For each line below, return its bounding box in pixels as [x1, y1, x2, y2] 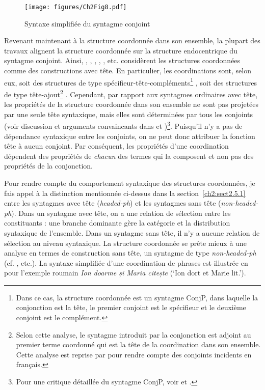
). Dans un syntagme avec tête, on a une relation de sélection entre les [11, 207, 231, 218]
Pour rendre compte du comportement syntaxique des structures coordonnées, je [4, 177, 255, 188]
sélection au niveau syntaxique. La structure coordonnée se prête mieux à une [4, 237, 247, 248]
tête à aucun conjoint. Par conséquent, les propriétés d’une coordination [4, 141, 229, 151]
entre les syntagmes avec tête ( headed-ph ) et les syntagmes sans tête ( [4, 198, 221, 208]
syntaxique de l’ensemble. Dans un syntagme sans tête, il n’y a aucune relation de [4, 227, 260, 238]
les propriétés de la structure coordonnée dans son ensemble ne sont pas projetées [4, 99, 259, 109]
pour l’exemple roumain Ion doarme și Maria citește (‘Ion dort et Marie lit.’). [4, 267, 246, 278]
